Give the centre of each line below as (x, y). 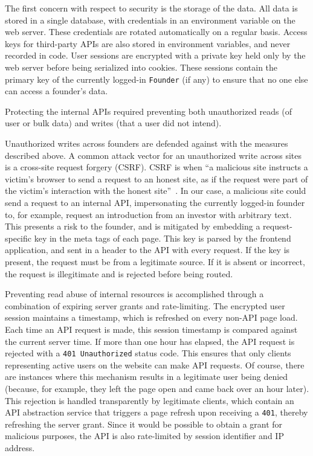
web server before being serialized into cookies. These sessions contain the (141, 67)
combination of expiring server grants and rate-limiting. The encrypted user (145, 305)
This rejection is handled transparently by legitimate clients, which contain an (150, 400)
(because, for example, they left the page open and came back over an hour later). (157, 388)
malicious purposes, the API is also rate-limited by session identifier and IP (144, 436)
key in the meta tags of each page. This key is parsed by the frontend (163, 238)
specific (18, 238)
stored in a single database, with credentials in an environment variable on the (150, 20)
